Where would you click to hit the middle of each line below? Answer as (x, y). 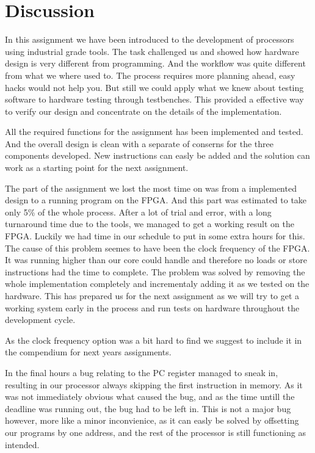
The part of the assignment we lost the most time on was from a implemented (151, 188)
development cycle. (40, 320)
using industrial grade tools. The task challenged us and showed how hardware (152, 51)
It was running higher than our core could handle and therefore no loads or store (156, 260)
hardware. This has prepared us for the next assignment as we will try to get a (152, 295)
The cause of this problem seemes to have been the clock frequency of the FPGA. (157, 248)
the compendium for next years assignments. (88, 352)
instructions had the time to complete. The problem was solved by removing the (155, 271)
